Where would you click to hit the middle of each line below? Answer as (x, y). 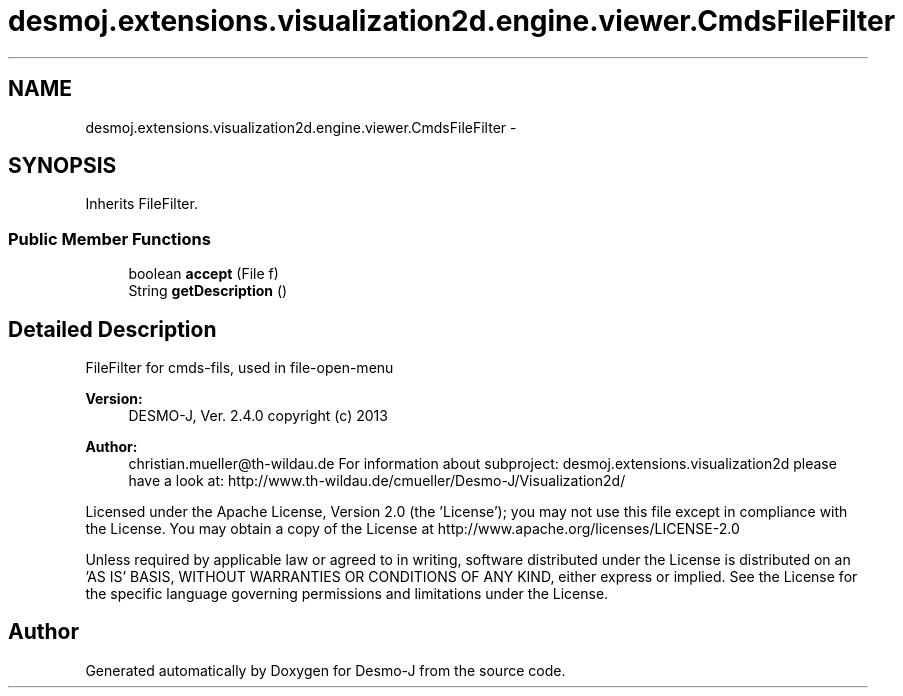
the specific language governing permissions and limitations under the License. (347, 594)
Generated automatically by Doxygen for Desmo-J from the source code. (325, 670)
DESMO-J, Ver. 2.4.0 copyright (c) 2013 (258, 416)
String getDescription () (208, 291)
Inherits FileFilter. (141, 204)
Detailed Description (112, 329)
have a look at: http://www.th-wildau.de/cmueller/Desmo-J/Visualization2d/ (377, 481)
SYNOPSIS (62, 166)
